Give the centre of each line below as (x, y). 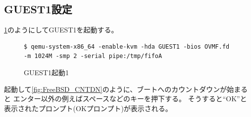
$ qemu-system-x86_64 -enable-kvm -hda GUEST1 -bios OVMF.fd (127, 46)
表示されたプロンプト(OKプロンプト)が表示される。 (88, 108)
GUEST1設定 (38, 9)
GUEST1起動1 (46, 72)
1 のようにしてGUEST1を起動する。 (61, 30)
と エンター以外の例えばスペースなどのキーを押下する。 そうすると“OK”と (125, 99)
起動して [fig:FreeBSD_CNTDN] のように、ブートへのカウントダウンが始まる (126, 89)
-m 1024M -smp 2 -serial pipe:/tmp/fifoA (93, 56)
